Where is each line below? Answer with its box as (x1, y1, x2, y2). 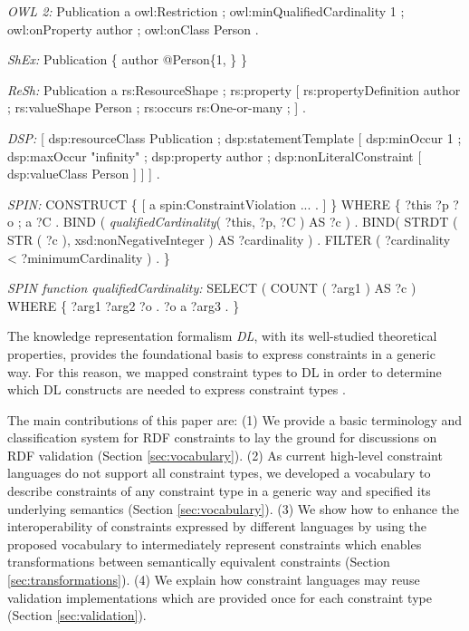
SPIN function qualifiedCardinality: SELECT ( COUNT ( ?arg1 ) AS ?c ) (7, 278, 416, 297)
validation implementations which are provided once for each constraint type (7, 587, 432, 607)
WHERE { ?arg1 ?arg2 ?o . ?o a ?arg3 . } (7, 296, 240, 315)
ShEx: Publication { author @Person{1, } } (7, 50, 247, 69)
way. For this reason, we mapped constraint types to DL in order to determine (7, 362, 442, 381)
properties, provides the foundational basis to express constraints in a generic (7, 344, 435, 363)
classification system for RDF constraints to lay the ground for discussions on (7, 428, 437, 447)
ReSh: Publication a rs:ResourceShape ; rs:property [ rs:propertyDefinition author (7, 80, 461, 99)
